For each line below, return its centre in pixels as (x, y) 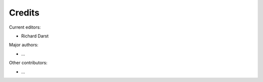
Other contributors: (28, 63)
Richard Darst (35, 36)
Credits (24, 13)
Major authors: (24, 45)
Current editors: (25, 27)
